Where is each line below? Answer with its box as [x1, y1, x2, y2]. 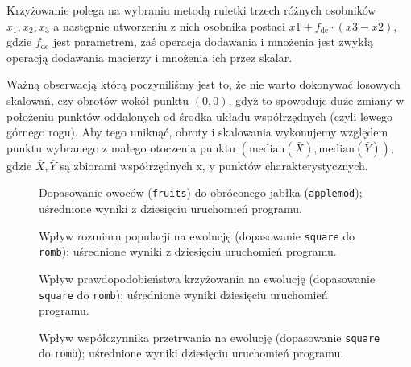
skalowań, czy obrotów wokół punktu [6, 91, 189, 108]
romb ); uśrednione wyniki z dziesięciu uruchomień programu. [39, 243, 337, 260]
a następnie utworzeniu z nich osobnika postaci [53, 17, 285, 34]
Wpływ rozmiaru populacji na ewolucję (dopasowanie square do [39, 227, 355, 244]
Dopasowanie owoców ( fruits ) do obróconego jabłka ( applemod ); [39, 184, 363, 201]
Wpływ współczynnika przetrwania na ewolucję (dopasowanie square [39, 328, 380, 345]
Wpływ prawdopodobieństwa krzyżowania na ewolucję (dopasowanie [39, 269, 376, 286]
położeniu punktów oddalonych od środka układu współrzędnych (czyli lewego [6, 107, 393, 124]
